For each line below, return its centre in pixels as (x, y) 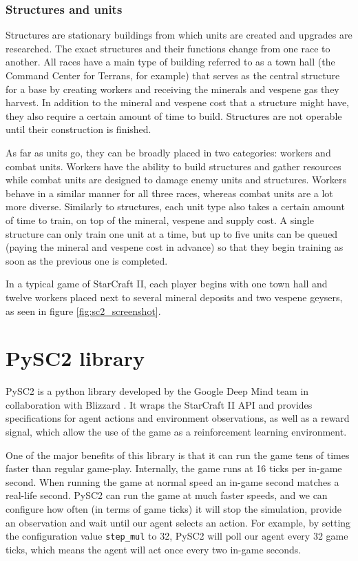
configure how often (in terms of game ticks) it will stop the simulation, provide (174, 508)
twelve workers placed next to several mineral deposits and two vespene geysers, (174, 297)
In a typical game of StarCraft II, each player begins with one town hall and (167, 284)
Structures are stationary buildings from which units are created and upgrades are (179, 35)
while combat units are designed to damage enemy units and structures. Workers (176, 180)
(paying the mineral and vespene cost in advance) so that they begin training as (175, 247)
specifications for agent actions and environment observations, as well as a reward (178, 418)
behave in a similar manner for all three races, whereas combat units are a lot (169, 193)
